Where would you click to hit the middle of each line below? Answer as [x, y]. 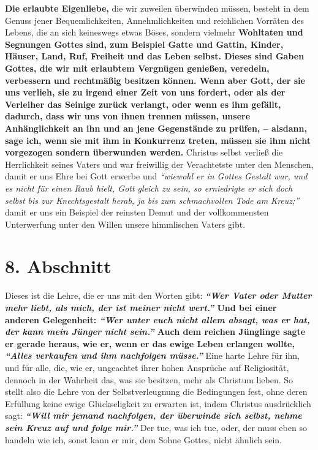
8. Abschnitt [58, 266]
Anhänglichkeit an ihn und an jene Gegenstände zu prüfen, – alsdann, [156, 128]
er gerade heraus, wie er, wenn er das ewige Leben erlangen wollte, [150, 343]
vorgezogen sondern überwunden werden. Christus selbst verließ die [144, 152]
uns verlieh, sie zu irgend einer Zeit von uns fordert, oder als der [145, 92]
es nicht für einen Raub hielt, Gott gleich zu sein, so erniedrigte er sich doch [149, 188]
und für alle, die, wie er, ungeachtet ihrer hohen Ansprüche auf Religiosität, [147, 367]
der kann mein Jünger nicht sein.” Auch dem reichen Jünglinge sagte [155, 332]
